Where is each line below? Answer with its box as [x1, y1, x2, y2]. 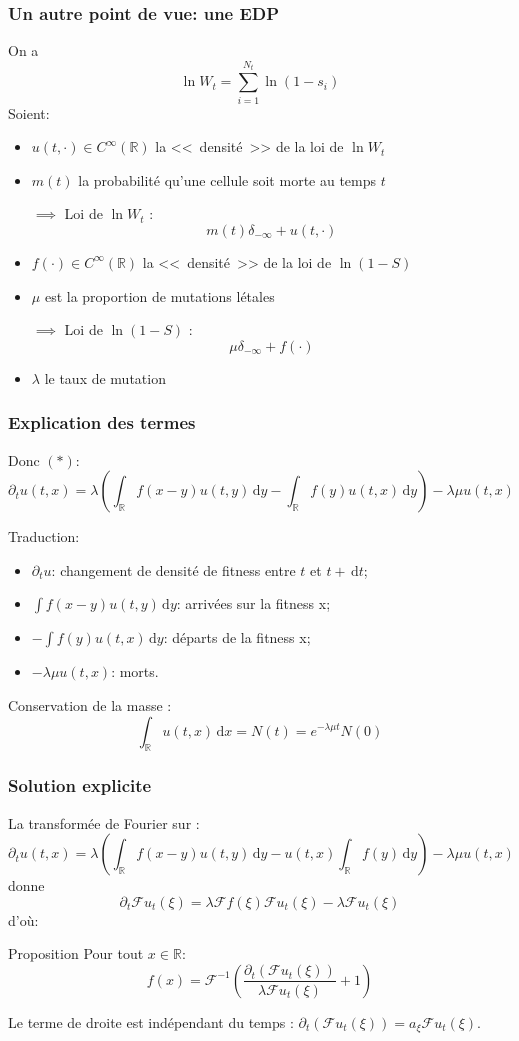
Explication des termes [8, 410, 196, 435]
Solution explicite [8, 773, 152, 798]
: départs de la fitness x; [163, 627, 311, 648]
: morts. [111, 661, 159, 682]
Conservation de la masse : [8, 694, 172, 715]
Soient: [8, 102, 50, 123]
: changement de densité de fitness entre [51, 559, 296, 580]
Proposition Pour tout [8, 943, 144, 964]
